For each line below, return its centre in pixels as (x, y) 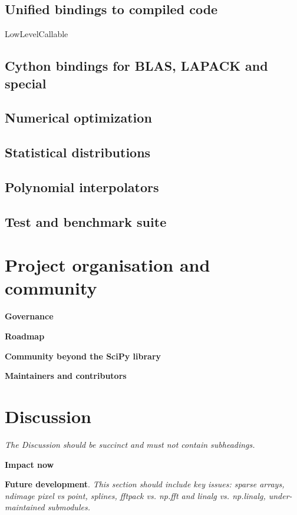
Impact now (29, 464)
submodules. (69, 507)
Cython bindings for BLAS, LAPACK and (136, 66)
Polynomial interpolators (82, 186)
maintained (25, 507)
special (26, 83)
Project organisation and (108, 265)
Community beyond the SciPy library (83, 356)
